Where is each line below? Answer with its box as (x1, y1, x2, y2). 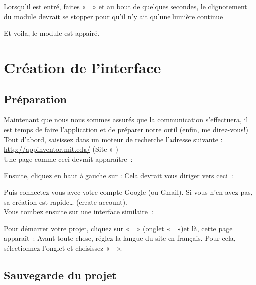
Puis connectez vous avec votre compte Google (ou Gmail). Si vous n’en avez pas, (4, 187, 253, 197)
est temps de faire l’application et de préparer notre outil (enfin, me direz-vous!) (4, 124, 248, 134)
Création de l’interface (4, 57, 161, 77)
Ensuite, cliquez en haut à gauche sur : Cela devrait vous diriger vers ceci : (4, 170, 233, 181)
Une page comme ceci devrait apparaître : (4, 153, 133, 164)
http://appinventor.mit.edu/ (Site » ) (4, 144, 118, 154)
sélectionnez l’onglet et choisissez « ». (4, 242, 122, 253)
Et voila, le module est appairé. (4, 28, 100, 38)
